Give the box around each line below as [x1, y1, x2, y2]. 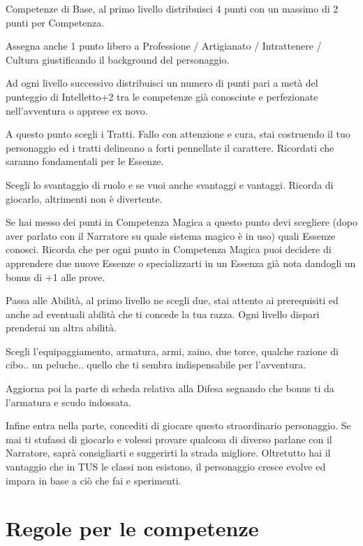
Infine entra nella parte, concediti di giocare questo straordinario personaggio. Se [6, 418, 351, 433]
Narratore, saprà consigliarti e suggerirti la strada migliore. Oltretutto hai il [6, 445, 331, 460]
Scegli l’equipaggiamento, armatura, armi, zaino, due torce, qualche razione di [6, 343, 339, 358]
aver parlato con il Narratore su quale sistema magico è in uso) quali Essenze [6, 228, 336, 243]
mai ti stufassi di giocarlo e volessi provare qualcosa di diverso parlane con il [6, 431, 332, 446]
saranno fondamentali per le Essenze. [6, 154, 164, 168]
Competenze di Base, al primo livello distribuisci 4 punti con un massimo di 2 [6, 1, 339, 15]
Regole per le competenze [6, 514, 259, 543]
